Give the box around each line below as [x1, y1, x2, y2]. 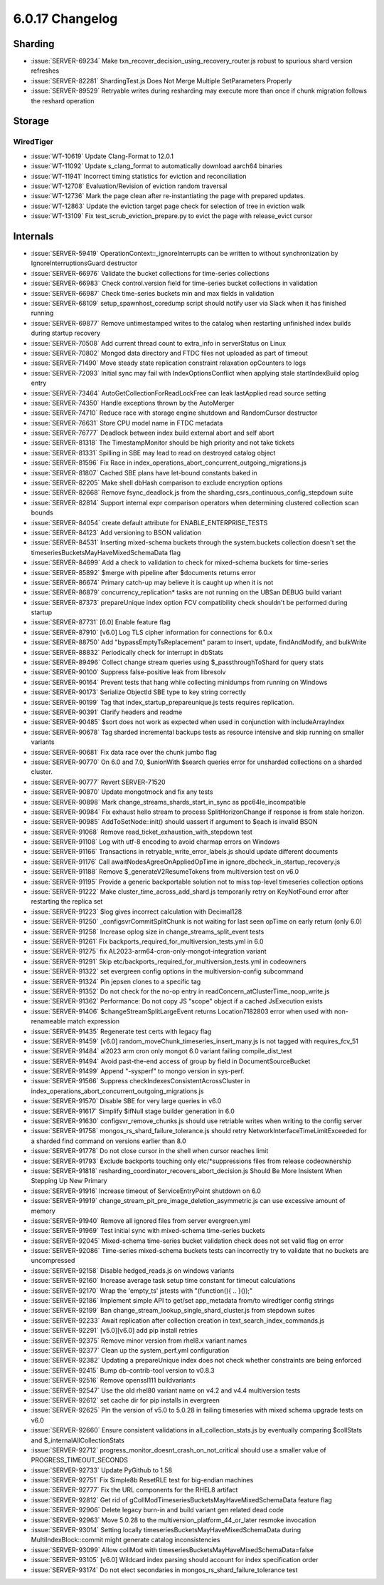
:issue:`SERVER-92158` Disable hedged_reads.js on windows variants [31, 1266, 235, 1275]
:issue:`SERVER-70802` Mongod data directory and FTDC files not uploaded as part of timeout [31, 349, 309, 357]
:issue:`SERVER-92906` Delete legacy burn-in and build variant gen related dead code [31, 1506, 284, 1514]
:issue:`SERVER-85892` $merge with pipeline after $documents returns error [31, 568, 256, 577]
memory [31, 1207, 56, 1215]
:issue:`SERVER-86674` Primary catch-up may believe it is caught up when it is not [31, 578, 274, 587]
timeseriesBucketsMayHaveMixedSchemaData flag [31, 548, 181, 557]
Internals [13, 230, 54, 242]
